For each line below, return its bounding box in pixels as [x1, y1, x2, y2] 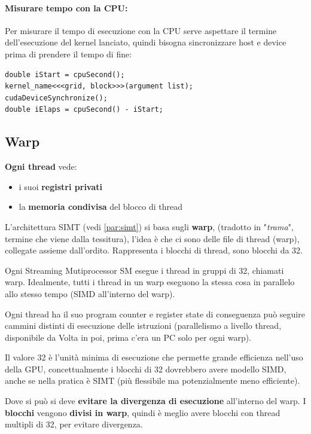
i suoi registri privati [19, 180, 103, 192]
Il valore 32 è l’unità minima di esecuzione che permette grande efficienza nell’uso [5, 351, 303, 363]
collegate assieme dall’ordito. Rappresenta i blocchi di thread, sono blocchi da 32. [5, 244, 303, 256]
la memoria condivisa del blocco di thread [19, 200, 183, 213]
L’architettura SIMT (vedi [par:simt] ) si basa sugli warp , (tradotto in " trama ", [5, 220, 294, 233]
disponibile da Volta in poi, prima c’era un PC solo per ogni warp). [5, 331, 252, 343]
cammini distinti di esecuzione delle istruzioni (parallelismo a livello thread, [5, 319, 282, 332]
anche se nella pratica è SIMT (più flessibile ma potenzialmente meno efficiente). [5, 374, 300, 387]
